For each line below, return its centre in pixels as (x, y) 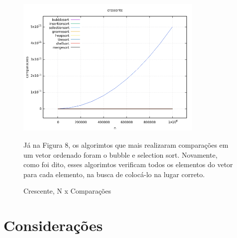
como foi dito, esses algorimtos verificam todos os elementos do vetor (128, 164)
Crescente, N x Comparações (67, 191)
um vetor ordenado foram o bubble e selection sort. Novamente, (120, 154)
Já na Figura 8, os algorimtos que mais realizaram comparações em (126, 144)
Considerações (53, 225)
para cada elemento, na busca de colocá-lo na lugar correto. (114, 174)
